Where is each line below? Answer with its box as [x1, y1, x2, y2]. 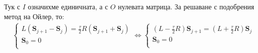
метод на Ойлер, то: [4, 11, 64, 21]
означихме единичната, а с [28, 1, 108, 11]
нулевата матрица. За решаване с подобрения [118, 1, 255, 11]
